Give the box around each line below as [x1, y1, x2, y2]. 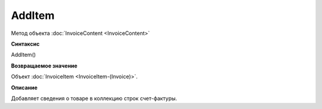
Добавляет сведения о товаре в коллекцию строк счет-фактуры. [11, 95, 177, 102]
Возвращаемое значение [11, 62, 78, 69]
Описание [11, 84, 38, 91]
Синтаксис [11, 40, 40, 47]
